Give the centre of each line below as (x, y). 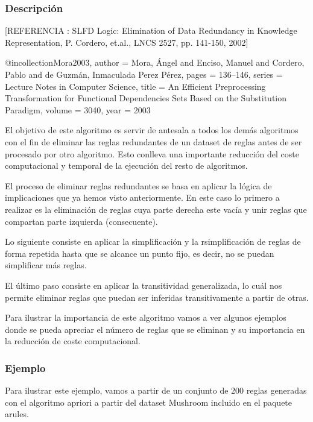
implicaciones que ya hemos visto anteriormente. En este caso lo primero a (142, 197)
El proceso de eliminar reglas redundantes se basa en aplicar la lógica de (138, 185)
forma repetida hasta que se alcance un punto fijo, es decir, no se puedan (140, 253)
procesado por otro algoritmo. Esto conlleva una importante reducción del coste (152, 153)
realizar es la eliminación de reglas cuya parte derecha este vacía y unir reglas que (156, 209)
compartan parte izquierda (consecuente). (81, 221)
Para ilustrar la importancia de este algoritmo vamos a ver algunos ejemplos (146, 317)
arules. (17, 414)
